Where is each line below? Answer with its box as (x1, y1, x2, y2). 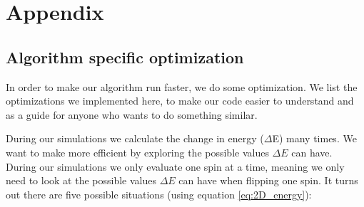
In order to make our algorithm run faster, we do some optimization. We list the (6, 79, 358, 94)
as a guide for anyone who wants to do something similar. (6, 107, 258, 122)
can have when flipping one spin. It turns (178, 173, 358, 188)
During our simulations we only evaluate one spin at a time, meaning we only (6, 159, 345, 174)
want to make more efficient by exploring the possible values (6, 144, 269, 159)
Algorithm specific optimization (6, 46, 244, 68)
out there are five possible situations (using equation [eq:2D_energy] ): (6, 186, 312, 201)
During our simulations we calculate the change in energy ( (6, 131, 264, 146)
